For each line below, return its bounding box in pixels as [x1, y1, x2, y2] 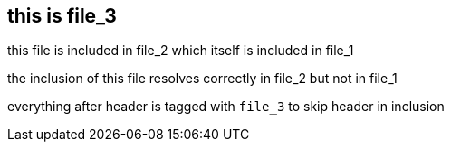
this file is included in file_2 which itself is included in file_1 [7, 42, 354, 59]
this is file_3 [7, 5, 117, 27]
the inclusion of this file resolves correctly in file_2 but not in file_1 [7, 70, 398, 87]
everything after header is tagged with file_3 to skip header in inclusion [7, 98, 445, 115]
